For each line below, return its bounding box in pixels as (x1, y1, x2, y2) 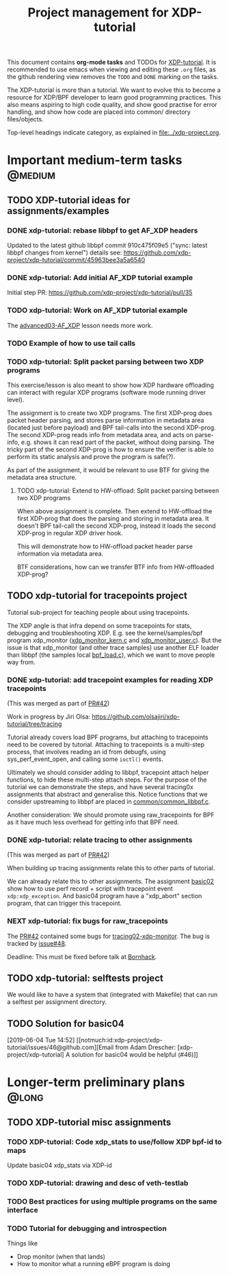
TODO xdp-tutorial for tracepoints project (7, 590, 188, 602)
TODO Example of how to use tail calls (7, 338, 136, 348)
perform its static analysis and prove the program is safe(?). (7, 452, 176, 460)
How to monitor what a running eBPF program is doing (16, 1260, 171, 1268)
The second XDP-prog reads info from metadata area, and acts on (7, 430, 193, 438)
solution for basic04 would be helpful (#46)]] (71, 1051, 198, 1059)
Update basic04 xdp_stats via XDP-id (7, 1161, 113, 1169)
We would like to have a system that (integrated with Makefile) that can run (7, 990, 218, 999)
